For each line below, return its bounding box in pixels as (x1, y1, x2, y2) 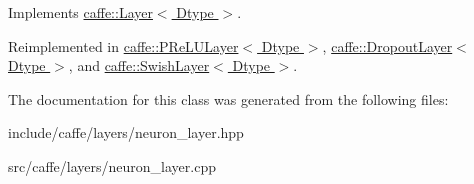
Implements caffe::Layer (8, 2, 153, 22)
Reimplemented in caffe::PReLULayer (8, 35, 239, 56)
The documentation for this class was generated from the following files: (8, 88, 449, 109)
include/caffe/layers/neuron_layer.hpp (8, 122, 244, 143)
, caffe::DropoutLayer (322, 35, 453, 56)
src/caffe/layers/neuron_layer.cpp (8, 155, 216, 176)
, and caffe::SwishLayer (68, 55, 210, 76)
